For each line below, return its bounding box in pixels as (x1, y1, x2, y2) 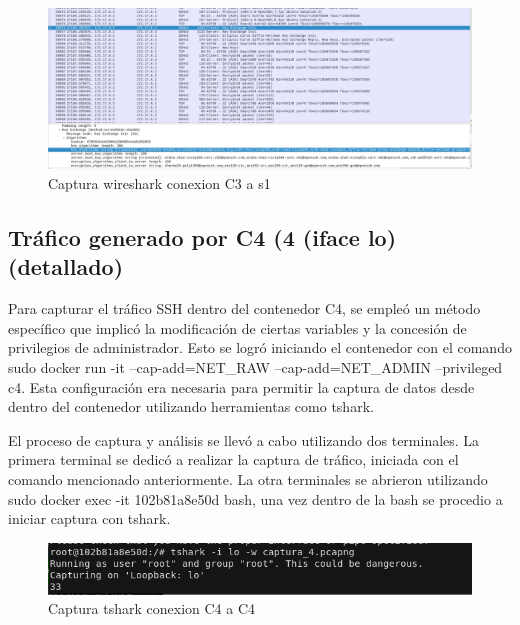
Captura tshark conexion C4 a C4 (48, 598, 256, 619)
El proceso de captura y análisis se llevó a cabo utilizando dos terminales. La (8, 429, 480, 450)
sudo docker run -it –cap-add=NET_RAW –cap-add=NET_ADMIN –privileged (8, 357, 503, 378)
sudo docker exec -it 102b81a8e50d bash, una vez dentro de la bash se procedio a (8, 488, 503, 509)
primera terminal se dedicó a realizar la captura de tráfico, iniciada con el (8, 449, 459, 470)
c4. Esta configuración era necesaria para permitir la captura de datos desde (8, 376, 475, 397)
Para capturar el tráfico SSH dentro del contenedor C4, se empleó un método (8, 298, 481, 319)
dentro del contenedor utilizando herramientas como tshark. (8, 396, 374, 417)
